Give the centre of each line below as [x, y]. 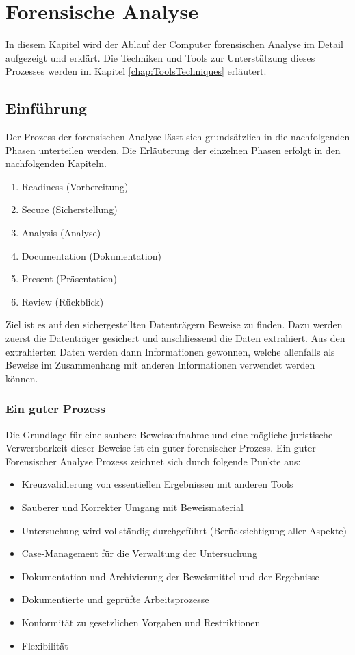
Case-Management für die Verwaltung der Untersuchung [139, 553]
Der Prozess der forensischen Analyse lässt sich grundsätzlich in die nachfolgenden [178, 137]
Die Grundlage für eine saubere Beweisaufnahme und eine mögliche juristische [169, 434]
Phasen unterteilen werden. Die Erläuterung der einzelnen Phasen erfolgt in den [173, 150]
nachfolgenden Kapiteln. [56, 163]
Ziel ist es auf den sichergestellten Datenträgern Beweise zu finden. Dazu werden [174, 324]
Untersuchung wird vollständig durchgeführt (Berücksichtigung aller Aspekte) [184, 530]
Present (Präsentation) [69, 279]
